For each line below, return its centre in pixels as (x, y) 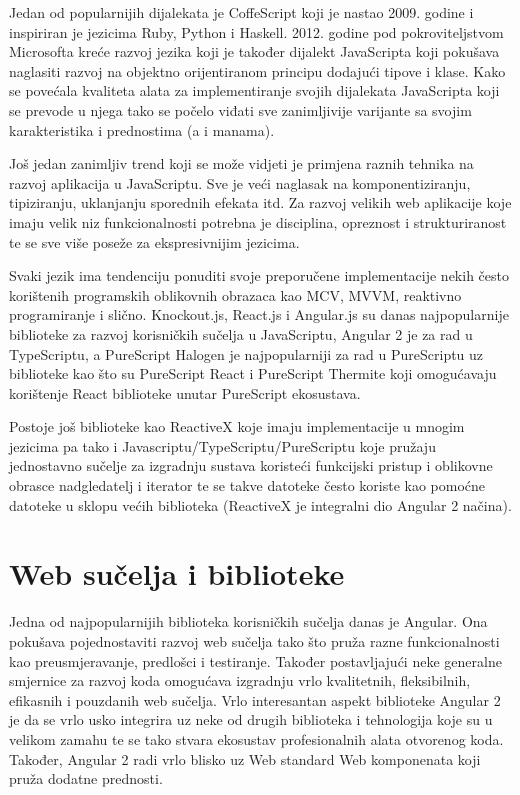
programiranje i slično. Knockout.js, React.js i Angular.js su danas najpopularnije (259, 314)
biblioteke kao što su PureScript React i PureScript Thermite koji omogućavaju (253, 373)
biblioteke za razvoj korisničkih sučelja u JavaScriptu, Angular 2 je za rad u (241, 333)
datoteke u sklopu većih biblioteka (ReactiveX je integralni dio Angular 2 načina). (260, 504)
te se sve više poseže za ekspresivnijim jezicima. (154, 241)
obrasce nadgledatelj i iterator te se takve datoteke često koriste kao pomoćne (247, 485)
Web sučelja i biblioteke (177, 573)
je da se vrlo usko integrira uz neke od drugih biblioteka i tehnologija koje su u (251, 719)
